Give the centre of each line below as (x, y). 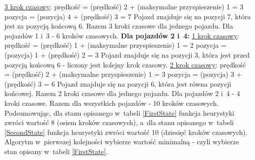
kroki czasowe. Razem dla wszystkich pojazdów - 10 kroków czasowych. (112, 103)
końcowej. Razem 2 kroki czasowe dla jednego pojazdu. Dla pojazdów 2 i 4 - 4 (122, 93)
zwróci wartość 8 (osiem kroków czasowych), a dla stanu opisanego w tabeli (119, 122)
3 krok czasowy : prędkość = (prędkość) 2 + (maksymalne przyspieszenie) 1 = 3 (124, 6)
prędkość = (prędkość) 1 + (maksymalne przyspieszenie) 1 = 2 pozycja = (115, 45)
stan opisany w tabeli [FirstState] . (56, 151)
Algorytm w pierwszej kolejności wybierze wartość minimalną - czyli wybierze (122, 142)
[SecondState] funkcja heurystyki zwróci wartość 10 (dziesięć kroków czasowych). (126, 132)
